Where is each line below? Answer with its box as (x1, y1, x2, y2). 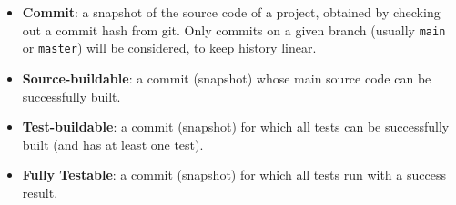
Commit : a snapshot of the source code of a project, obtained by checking (22, 3, 441, 21)
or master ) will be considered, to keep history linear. (22, 38, 317, 57)
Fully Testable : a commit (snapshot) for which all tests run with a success (22, 165, 446, 184)
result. (22, 182, 58, 201)
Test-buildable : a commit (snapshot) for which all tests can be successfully (22, 117, 450, 136)
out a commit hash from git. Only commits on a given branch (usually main (22, 20, 446, 39)
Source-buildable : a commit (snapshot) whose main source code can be (22, 68, 431, 87)
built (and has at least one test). (22, 134, 204, 153)
